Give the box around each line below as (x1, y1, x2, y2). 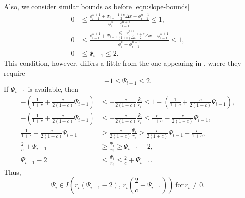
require (4, 67, 25, 78)
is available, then (28, 84, 79, 94)
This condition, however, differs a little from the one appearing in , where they (4, 58, 241, 68)
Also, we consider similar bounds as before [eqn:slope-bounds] (4, 1, 190, 11)
